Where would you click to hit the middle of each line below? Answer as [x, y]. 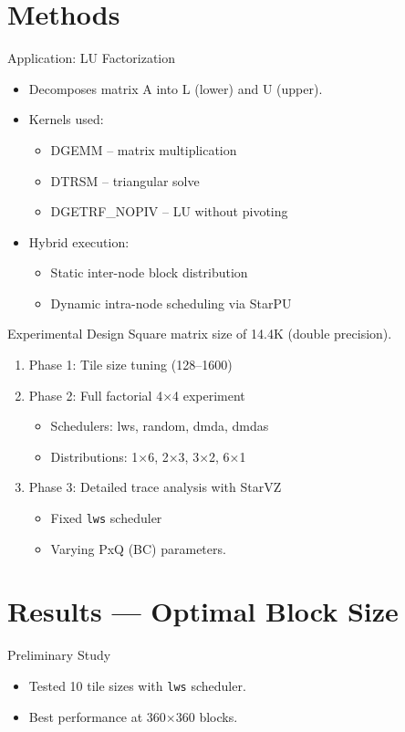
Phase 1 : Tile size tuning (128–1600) [130, 365]
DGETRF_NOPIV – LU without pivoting [169, 211]
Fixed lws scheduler [106, 518]
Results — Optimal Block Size [203, 611]
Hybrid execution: [79, 241]
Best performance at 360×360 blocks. [133, 716]
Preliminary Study [59, 655]
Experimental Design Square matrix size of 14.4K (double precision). [200, 334]
